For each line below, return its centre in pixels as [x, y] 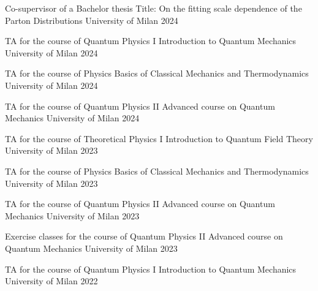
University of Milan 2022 [51, 281]
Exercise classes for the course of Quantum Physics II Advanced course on [144, 236]
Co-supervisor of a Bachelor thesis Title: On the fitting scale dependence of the [153, 8]
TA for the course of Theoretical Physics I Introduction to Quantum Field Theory [159, 138]
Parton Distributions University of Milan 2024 [92, 20]
